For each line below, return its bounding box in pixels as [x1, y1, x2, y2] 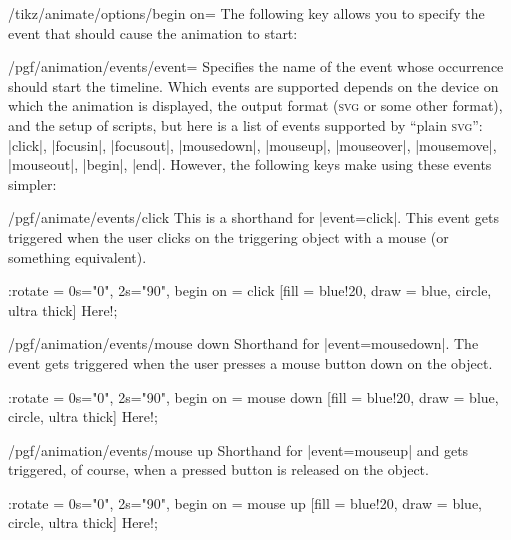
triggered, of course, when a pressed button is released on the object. [8, 459, 429, 480]
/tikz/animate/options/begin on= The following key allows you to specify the [8, 3, 485, 23]
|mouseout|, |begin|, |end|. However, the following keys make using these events [8, 154, 492, 175]
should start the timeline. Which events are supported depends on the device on [8, 75, 499, 96]
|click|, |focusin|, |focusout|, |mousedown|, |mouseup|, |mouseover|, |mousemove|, [8, 134, 497, 155]
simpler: [8, 173, 57, 194]
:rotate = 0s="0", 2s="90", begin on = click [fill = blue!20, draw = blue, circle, [8, 280, 492, 301]
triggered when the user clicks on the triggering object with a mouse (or [8, 226, 449, 247]
